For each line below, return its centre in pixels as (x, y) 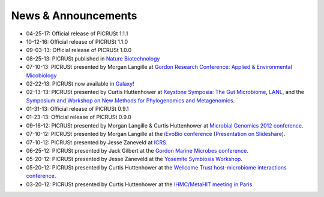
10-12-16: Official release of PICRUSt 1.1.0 (77, 41)
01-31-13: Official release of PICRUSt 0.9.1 (77, 109)
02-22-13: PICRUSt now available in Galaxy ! (80, 83)
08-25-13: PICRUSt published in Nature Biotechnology (93, 58)
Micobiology (41, 75)
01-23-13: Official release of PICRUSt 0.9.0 (79, 117)
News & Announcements (74, 16)
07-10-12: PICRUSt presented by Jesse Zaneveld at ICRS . (97, 142)
